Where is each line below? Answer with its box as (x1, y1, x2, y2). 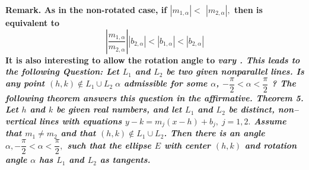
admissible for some (123, 77, 208, 89)
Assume (254, 115, 286, 127)
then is (234, 4, 263, 15)
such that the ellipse (67, 139, 151, 151)
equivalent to (5, 17, 59, 28)
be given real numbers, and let (56, 103, 182, 116)
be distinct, (228, 103, 275, 116)
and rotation (244, 139, 297, 151)
